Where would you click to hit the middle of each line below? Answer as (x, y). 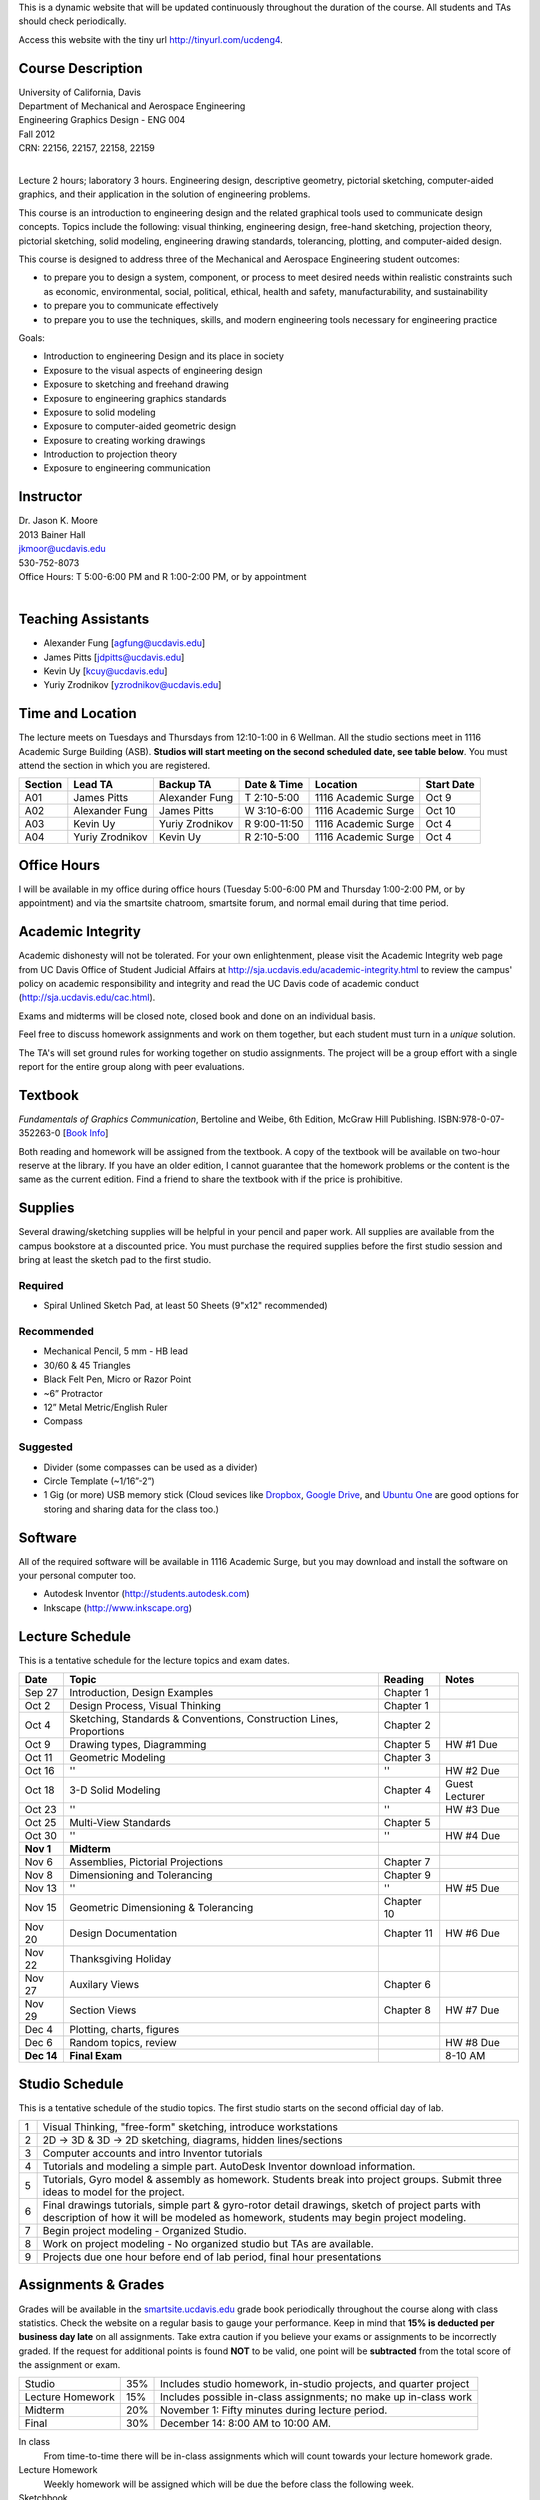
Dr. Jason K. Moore (58, 521)
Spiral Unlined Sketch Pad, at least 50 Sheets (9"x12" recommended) (186, 1306)
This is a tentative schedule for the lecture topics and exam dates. (154, 1660)
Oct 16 (39, 1771)
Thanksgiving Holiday (120, 1959)
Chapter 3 (407, 1758)
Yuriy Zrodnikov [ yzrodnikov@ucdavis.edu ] (132, 685)
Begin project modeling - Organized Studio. (144, 2230)
